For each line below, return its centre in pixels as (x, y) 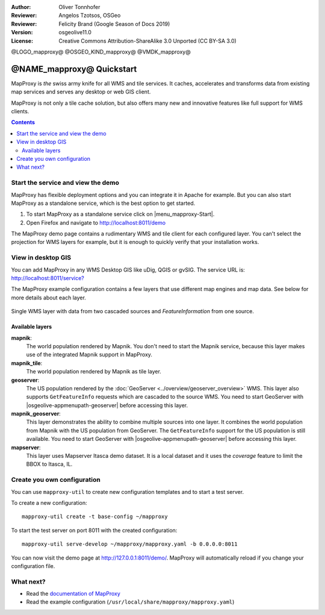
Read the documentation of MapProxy (73, 594)
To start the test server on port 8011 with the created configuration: (94, 530)
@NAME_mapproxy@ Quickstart (74, 69)
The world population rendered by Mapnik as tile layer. (94, 372)
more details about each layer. (49, 298)
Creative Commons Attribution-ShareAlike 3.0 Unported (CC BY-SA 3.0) (148, 41)
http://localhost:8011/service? (48, 278)
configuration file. (33, 566)
